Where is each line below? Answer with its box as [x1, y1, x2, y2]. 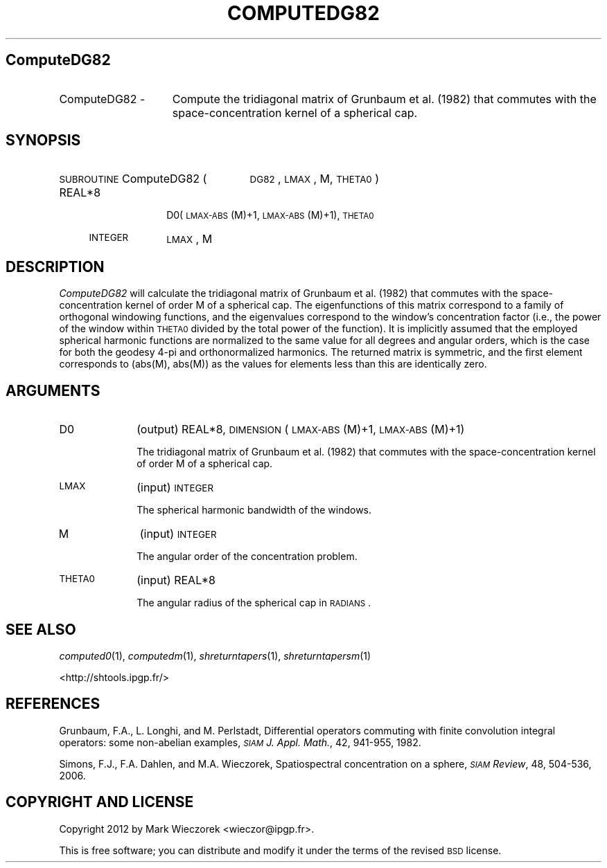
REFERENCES [6, 695, 100, 713]
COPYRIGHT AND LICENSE [6, 793, 194, 811]
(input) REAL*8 [137, 573, 215, 588]
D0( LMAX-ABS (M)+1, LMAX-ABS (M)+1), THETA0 [166, 209, 374, 221]
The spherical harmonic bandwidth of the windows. [137, 504, 372, 516]
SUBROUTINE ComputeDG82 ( [59, 172, 207, 186]
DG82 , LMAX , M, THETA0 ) [249, 172, 380, 186]
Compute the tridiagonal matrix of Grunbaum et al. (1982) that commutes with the [172, 91, 597, 106]
